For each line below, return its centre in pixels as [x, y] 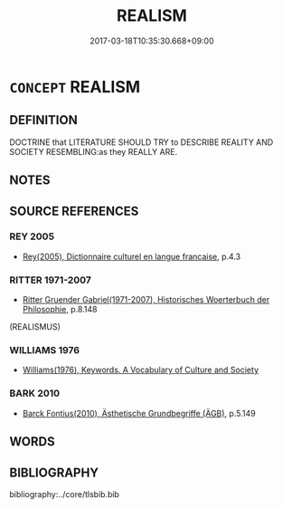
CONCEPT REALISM [75, 86]
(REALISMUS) [35, 327]
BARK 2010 [35, 393]
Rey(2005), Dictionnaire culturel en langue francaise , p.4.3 [132, 256]
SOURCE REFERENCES [74, 211]
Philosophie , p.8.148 [60, 310]
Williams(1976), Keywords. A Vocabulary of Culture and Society [141, 370]
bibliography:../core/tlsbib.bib [65, 494]
